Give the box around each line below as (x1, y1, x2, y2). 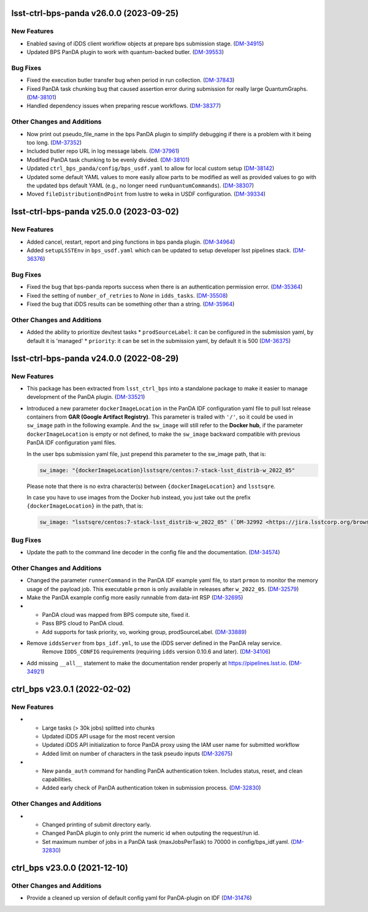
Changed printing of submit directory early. (42, 821, 151, 828)
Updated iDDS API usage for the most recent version (42, 733, 175, 740)
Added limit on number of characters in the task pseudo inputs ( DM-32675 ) (42, 749, 233, 757)
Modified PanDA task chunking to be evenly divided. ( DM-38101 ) (26, 156, 190, 163)
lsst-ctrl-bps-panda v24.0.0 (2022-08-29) (11, 353, 179, 363)
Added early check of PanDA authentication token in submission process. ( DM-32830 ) (42, 784, 261, 792)
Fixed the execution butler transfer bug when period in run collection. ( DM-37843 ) (26, 77, 235, 84)
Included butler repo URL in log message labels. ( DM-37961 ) (26, 147, 180, 155)
